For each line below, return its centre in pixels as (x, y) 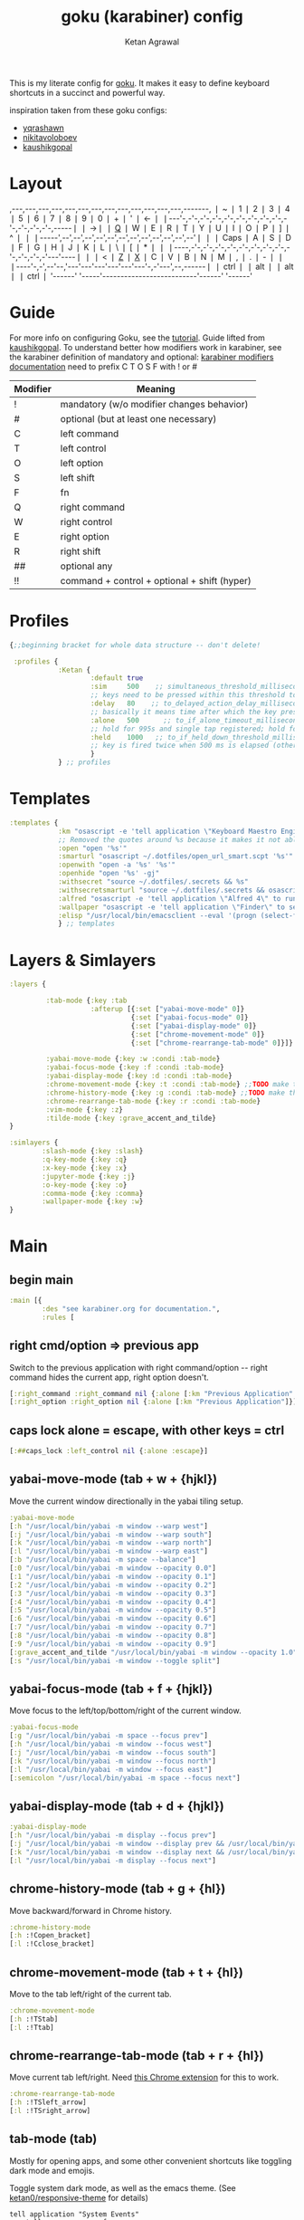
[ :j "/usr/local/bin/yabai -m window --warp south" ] (111, 1535)
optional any (86, 566)
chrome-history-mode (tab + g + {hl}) (118, 1889)
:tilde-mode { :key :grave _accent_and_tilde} (131, 1118)
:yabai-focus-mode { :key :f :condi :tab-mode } (135, 1067)
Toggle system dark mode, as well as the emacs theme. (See (123, 2187)
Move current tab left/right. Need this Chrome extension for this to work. (144, 2077)
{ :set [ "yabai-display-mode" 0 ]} (194, 1026)
